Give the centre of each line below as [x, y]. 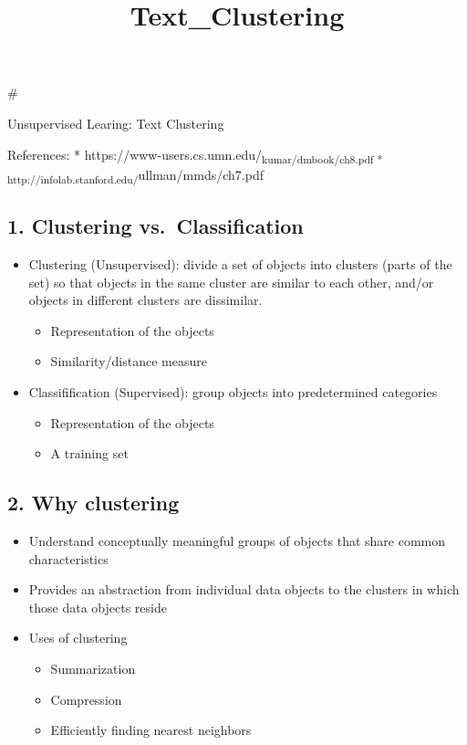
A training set [89, 453]
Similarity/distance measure [129, 361]
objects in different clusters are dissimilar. [145, 300]
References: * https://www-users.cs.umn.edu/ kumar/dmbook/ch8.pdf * [195, 155]
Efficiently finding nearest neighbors [151, 730]
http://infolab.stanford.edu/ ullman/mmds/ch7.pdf [135, 175]
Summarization [93, 668]
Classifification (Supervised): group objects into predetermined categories [233, 391]
